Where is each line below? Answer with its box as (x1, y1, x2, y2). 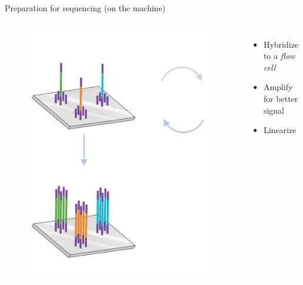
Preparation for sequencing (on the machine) (5, 2, 166, 14)
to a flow (263, 49, 295, 62)
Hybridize (263, 38, 299, 50)
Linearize (263, 124, 297, 136)
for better (263, 92, 298, 104)
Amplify (263, 81, 293, 93)
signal (263, 104, 285, 116)
